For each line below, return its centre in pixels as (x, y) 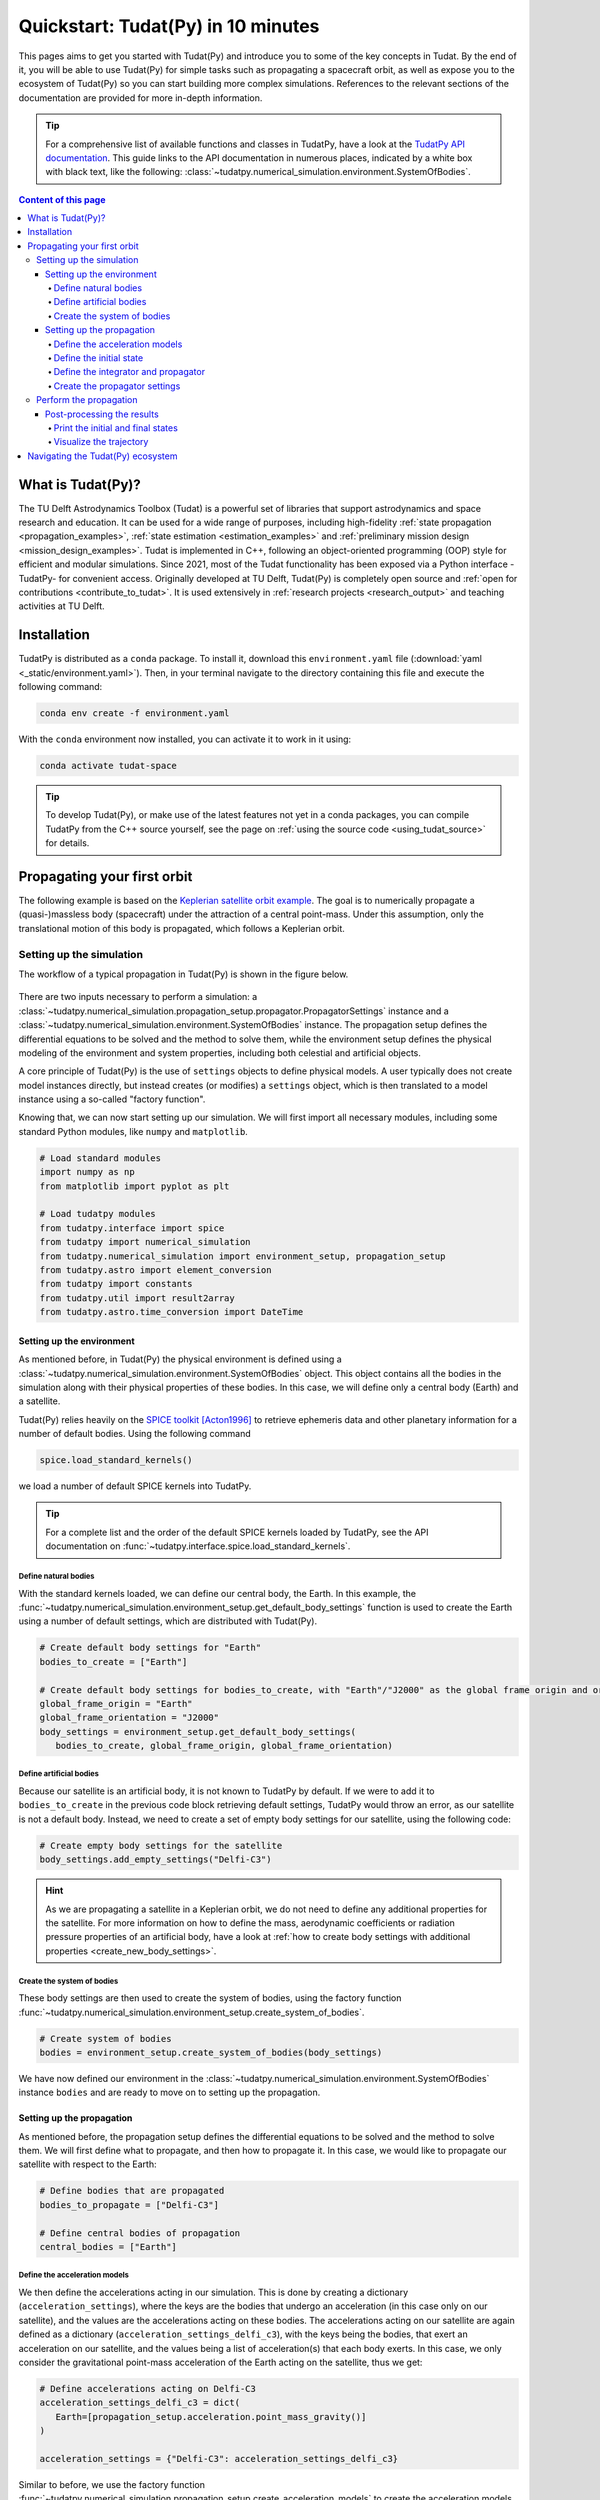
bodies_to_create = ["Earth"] (113, 1661)
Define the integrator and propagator (129, 372)
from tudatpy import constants (116, 1284)
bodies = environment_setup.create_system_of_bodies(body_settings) (211, 2052)
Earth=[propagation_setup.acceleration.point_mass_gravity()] (211, 2416)
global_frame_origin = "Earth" (116, 1703)
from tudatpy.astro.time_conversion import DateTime (171, 1312)
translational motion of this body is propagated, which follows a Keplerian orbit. (181, 928)
